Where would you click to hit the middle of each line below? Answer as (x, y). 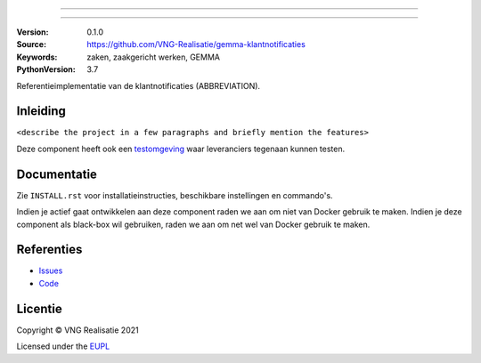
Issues (51, 270)
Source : (32, 44)
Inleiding (41, 111)
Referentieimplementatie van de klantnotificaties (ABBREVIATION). (139, 85)
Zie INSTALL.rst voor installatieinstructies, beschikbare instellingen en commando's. (175, 195)
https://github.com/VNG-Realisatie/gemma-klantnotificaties (196, 44)
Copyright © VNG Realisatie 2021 (77, 330)
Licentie (39, 308)
